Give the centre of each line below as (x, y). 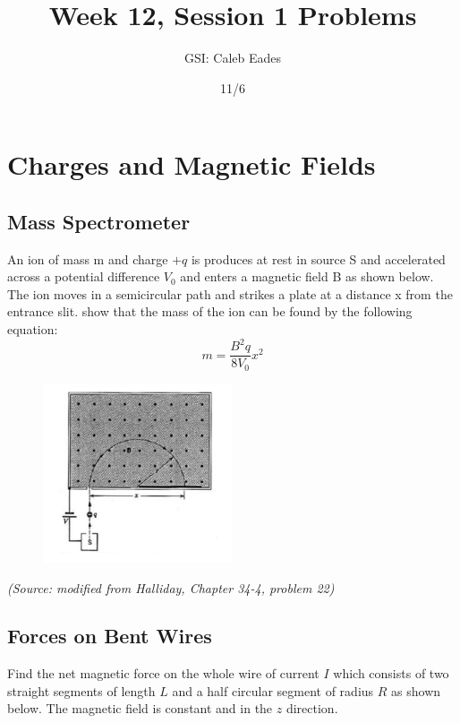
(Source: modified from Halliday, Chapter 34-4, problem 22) (171, 587)
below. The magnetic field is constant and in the (140, 708)
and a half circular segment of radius (273, 690)
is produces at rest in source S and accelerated (318, 258)
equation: (33, 329)
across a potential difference (84, 276)
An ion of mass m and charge (88, 258)
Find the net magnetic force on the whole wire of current (163, 673)
